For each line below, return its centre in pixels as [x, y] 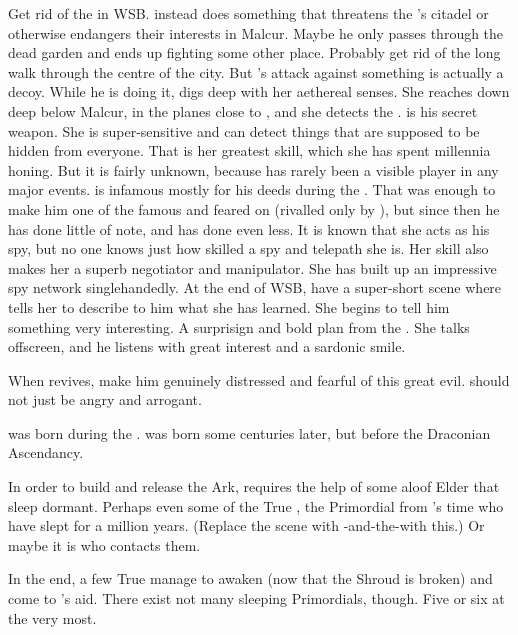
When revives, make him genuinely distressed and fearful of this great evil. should [259, 379]
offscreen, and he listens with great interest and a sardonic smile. [207, 346]
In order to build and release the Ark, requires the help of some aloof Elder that [254, 486]
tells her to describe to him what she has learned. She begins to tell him [229, 306]
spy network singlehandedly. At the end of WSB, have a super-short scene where [255, 287]
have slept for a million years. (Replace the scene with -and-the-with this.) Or [246, 525]
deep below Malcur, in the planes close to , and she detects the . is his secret [243, 110]
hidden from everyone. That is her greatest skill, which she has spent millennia [249, 150]
